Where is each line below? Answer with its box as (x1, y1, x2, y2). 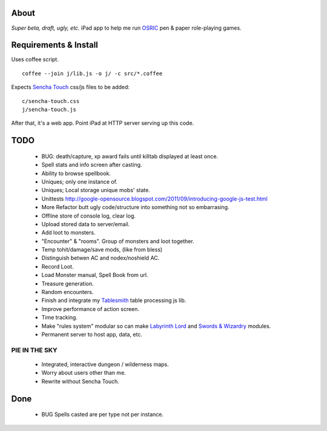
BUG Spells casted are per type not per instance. (41, 411, 163, 418)
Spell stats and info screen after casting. (41, 161, 142, 169)
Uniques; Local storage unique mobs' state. (41, 187, 151, 194)
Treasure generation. (41, 279, 94, 287)
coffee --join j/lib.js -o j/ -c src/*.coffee (22, 70, 163, 77)
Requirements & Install (11, 40, 98, 50)
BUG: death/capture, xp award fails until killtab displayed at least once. (41, 152, 218, 160)
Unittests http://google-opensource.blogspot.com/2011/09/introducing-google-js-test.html (41, 195, 268, 202)
